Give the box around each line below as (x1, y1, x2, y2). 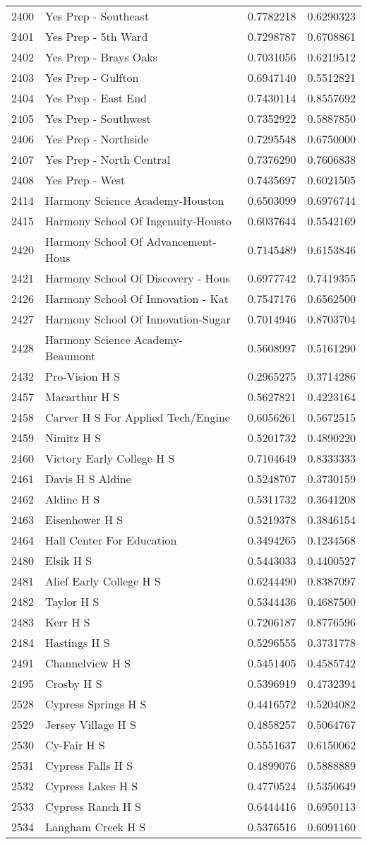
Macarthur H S (45, 388, 120, 405)
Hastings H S (45, 634, 110, 650)
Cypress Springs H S (45, 696, 147, 712)
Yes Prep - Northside (45, 131, 149, 147)
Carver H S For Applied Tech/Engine (45, 409, 230, 425)
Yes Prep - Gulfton (45, 69, 139, 85)
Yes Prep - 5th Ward (45, 28, 148, 44)
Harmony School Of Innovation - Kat (45, 290, 229, 307)
